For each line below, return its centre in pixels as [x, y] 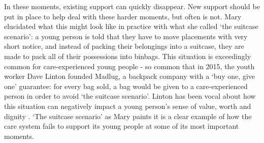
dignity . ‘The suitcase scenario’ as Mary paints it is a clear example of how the [128, 116]
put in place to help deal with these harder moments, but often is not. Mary [123, 16]
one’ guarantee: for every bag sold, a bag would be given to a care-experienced [126, 86]
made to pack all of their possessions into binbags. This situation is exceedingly [128, 56]
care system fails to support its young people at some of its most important [122, 126]
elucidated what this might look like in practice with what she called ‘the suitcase [131, 26]
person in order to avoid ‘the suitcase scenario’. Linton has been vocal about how [130, 96]
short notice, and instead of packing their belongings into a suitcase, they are [124, 46]
